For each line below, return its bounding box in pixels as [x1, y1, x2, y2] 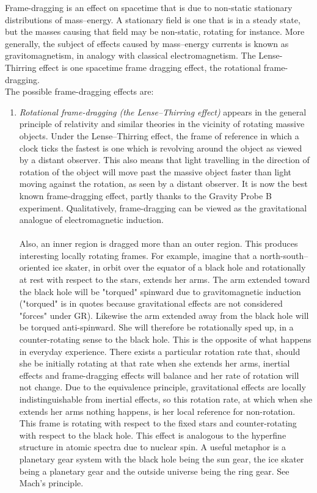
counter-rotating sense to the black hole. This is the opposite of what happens [19, 333, 312, 346]
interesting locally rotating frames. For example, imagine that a [19, 249, 257, 261]
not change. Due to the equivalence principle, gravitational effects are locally [19, 381, 306, 393]
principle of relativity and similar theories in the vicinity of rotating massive [19, 117, 305, 130]
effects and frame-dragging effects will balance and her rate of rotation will [19, 368, 299, 381]
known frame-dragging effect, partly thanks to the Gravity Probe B [19, 189, 272, 202]
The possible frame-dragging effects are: [5, 85, 154, 98]
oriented [19, 261, 50, 274]
